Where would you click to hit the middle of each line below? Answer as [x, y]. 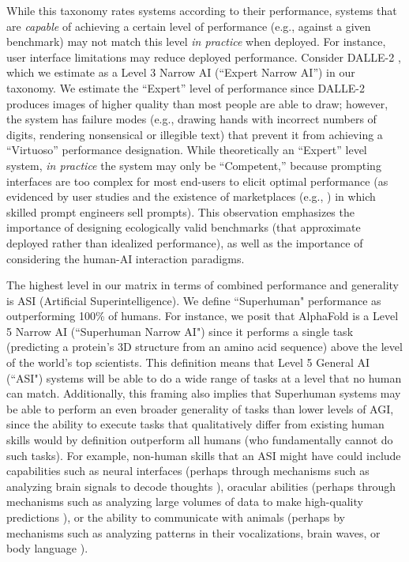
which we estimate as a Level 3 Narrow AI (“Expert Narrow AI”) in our [181, 72]
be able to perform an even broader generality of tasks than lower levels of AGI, [200, 408]
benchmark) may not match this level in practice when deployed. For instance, [196, 41]
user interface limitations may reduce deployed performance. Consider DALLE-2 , [204, 57]
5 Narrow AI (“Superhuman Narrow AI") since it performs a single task [180, 331]
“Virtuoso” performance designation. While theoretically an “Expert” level [187, 150]
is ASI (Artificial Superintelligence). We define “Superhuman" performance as [194, 300]
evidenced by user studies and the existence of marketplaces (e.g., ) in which [191, 196]
